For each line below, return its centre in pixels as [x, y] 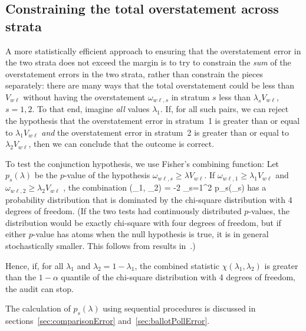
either [16, 234]
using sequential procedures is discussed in [179, 308]
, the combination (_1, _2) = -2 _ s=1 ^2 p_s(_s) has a [165, 187]
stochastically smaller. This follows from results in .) [101, 246]
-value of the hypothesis [107, 175]
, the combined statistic [177, 265]
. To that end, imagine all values [91, 109]
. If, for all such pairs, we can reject [225, 109]
